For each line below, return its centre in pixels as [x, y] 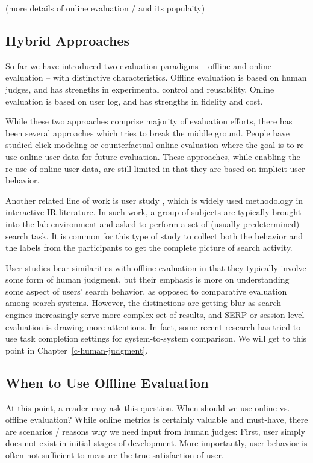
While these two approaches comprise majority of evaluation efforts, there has [149, 121]
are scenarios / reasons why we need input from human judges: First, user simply [156, 431]
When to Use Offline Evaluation [107, 382]
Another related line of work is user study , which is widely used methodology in [154, 200]
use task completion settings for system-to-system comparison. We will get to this [156, 338]
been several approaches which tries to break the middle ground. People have [147, 133]
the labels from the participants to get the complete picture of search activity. [149, 247]
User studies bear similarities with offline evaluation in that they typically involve [156, 267]
